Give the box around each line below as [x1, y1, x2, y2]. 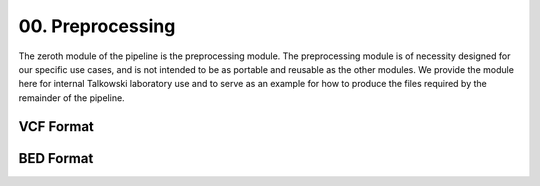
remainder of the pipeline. [18, 91, 125, 104]
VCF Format [18, 118, 95, 135]
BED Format [18, 150, 94, 167]
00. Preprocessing [18, 15, 176, 37]
